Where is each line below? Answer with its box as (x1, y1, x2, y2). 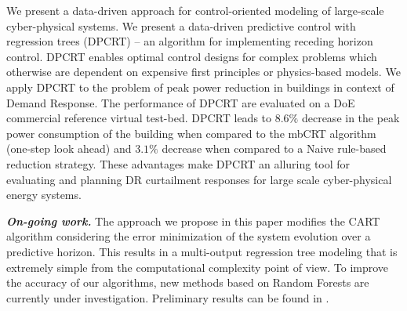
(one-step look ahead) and (6, 140, 132, 157)
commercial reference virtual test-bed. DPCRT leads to (6, 110, 272, 126)
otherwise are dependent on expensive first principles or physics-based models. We (6, 63, 401, 80)
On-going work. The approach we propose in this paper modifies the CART (6, 212, 380, 229)
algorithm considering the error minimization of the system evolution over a (6, 228, 371, 244)
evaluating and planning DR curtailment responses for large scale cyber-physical (6, 171, 392, 187)
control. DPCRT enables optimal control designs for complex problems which (6, 48, 377, 64)
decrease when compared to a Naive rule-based (162, 140, 387, 157)
